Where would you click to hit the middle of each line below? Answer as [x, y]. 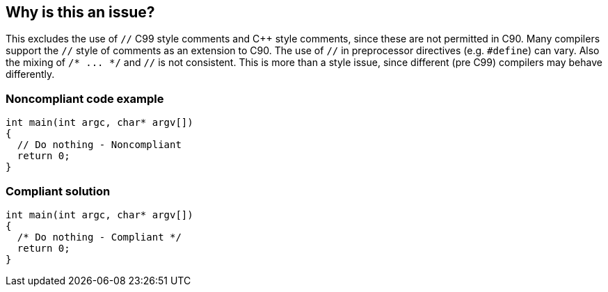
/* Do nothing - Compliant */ [99, 237]
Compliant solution [58, 191]
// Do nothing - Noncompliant [99, 145]
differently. [30, 74]
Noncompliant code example [85, 98]
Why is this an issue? [80, 12]
